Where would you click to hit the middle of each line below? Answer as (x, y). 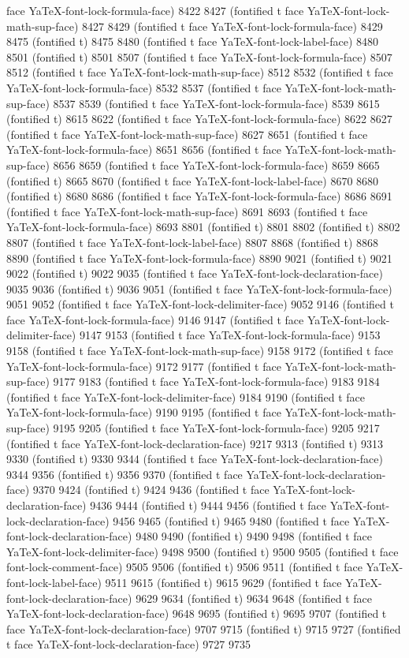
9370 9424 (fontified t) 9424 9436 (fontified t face (151, 490)
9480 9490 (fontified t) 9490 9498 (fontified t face (254, 536)
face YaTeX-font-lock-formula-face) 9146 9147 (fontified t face (155, 319)
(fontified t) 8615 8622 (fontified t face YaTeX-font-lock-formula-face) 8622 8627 (199, 119)
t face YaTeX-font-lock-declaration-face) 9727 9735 (128, 644)
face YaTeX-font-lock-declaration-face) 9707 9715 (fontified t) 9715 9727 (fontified (204, 628)
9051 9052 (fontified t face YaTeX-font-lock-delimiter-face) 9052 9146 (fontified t (200, 304)
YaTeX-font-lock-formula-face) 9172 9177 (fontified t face (144, 366)
